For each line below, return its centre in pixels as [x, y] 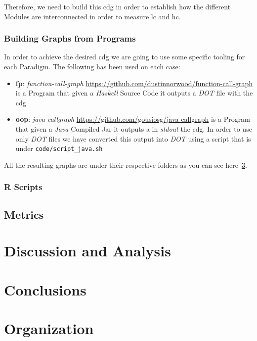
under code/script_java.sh [59, 148]
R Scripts [23, 187]
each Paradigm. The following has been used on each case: [92, 66]
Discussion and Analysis [87, 251]
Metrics [24, 214]
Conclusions [45, 289]
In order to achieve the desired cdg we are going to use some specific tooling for [125, 57]
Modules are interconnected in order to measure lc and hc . [92, 16]
